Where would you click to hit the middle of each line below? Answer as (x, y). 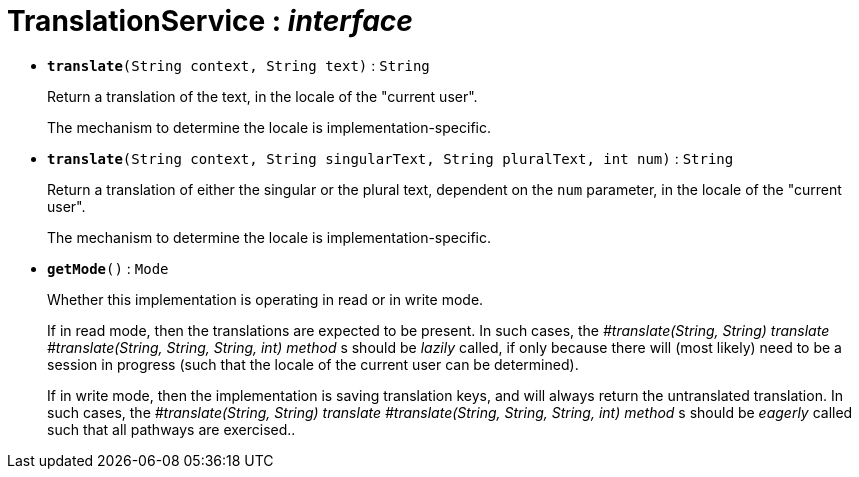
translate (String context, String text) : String (238, 65)
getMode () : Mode (108, 268)
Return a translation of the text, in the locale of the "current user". (262, 96)
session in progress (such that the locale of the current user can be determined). (313, 364)
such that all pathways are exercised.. (171, 429)
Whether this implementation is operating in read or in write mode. (265, 299)
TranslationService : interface (210, 21)
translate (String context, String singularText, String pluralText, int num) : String (390, 158)
